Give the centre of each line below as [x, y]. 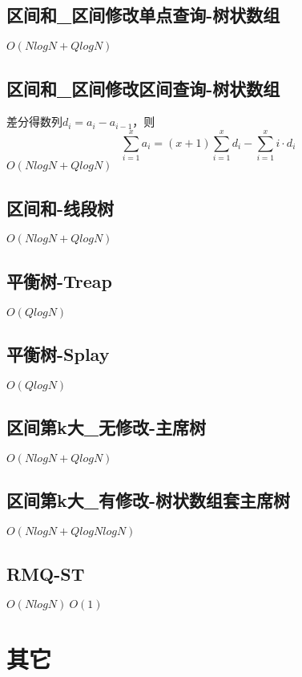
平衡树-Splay [58, 353]
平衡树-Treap [60, 280]
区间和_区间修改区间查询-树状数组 [143, 88]
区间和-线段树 [60, 207]
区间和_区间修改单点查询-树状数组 [143, 15]
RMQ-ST [46, 573]
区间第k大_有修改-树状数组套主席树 [149, 500]
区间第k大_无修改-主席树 [107, 427]
